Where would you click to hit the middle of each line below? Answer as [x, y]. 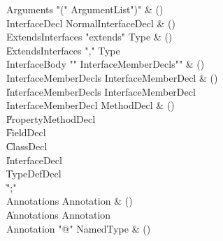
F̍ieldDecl [26, 132]
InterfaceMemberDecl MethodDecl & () [91, 105]
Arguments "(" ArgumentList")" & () [85, 9]
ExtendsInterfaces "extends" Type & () [89, 37]
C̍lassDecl [27, 146]
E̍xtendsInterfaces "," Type [63, 50]
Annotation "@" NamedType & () [79, 228]
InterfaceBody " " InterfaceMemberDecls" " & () [106, 64]
